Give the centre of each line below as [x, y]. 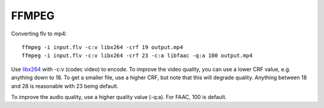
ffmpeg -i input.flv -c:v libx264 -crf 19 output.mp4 [102, 47]
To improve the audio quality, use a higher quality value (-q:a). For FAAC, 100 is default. [119, 97]
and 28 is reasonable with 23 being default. [65, 86]
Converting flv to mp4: [39, 34]
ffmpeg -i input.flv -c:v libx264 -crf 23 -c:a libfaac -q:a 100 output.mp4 [137, 56]
